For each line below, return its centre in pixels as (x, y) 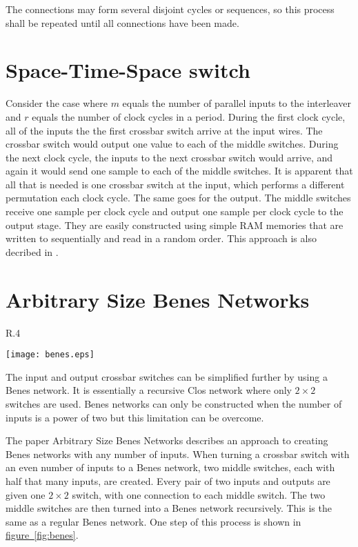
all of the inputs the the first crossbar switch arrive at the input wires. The (164, 130)
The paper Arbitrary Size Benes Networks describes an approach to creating (167, 440)
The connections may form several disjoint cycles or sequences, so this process (170, 9)
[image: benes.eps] (50, 355)
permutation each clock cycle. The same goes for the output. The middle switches (178, 198)
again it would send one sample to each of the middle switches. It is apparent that (179, 171)
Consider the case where (57, 103)
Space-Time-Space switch (128, 70)
